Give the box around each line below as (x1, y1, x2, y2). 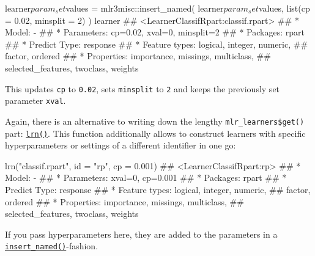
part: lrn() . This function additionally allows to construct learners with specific (5, 126, 306, 139)
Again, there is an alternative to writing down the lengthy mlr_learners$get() (5, 114, 305, 127)
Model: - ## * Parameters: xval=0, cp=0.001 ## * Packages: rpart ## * (5, 171, 287, 184)
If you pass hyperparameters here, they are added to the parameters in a (5, 227, 278, 240)
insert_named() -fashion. (5, 240, 98, 252)
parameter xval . (5, 94, 66, 107)
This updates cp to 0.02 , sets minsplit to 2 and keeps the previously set (5, 82, 280, 95)
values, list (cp (258, 2, 310, 14)
